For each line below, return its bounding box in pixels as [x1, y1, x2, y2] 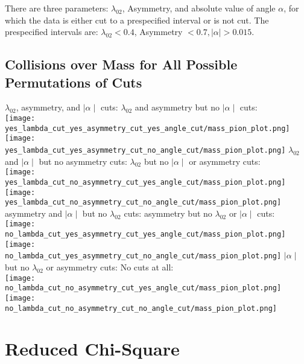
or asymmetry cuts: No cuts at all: [46, 261, 174, 273]
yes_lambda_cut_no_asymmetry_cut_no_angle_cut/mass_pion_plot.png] [5, 198, 282, 207]
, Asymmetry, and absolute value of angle [122, 2, 276, 14]
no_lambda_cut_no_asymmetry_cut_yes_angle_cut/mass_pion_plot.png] [5, 284, 282, 293]
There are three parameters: [5, 2, 109, 14]
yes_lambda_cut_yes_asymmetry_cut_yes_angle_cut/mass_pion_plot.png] [5, 124, 290, 133]
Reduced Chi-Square [5, 336, 180, 361]
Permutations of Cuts [5, 72, 142, 91]
